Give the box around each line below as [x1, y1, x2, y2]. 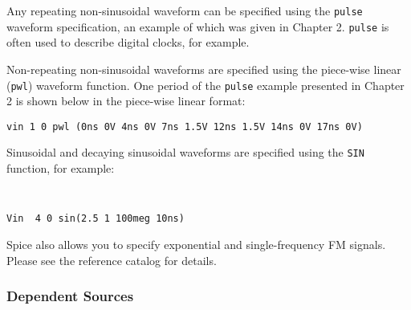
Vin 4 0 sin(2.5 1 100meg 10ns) [6, 213, 185, 225]
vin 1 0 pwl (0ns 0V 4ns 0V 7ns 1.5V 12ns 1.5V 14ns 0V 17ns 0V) [6, 120, 363, 133]
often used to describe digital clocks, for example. [6, 34, 250, 51]
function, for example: [6, 160, 115, 177]
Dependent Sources [6, 286, 134, 306]
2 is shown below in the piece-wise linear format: [6, 92, 246, 109]
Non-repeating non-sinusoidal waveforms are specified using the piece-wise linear [6, 60, 401, 77]
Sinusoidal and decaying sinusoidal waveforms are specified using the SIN [6, 144, 364, 161]
